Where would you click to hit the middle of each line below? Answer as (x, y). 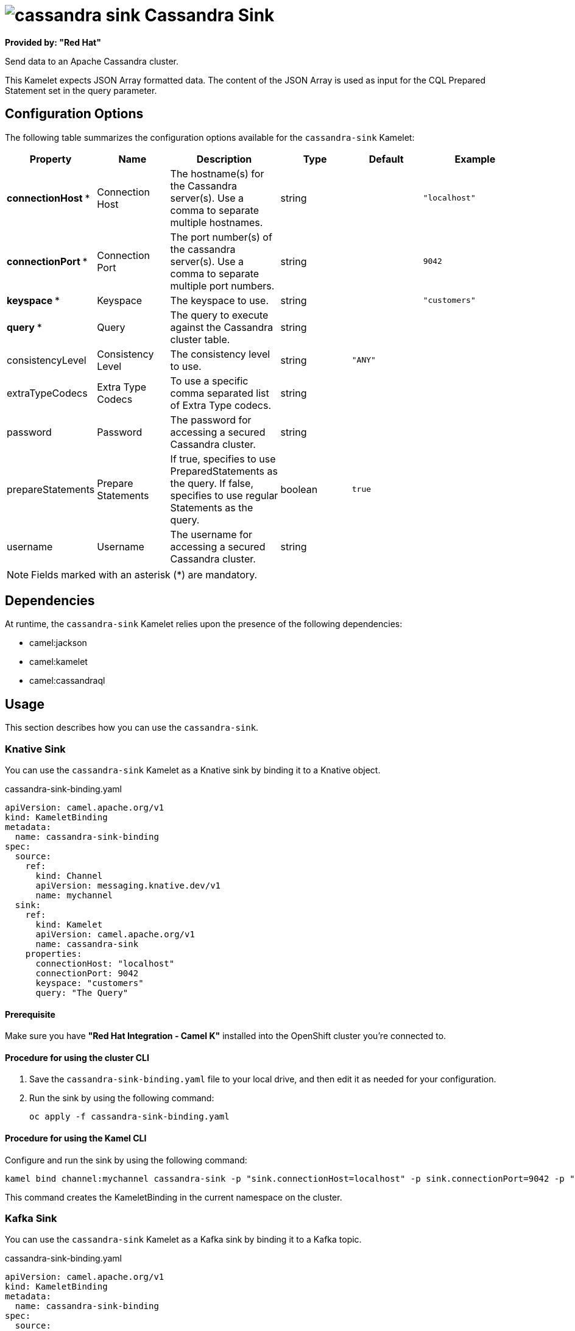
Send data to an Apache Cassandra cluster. (92, 61)
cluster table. (200, 339)
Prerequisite (30, 1014)
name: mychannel (74, 896)
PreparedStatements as (224, 471)
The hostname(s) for (217, 173)
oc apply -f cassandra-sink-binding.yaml (129, 1117)
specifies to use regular (224, 495)
